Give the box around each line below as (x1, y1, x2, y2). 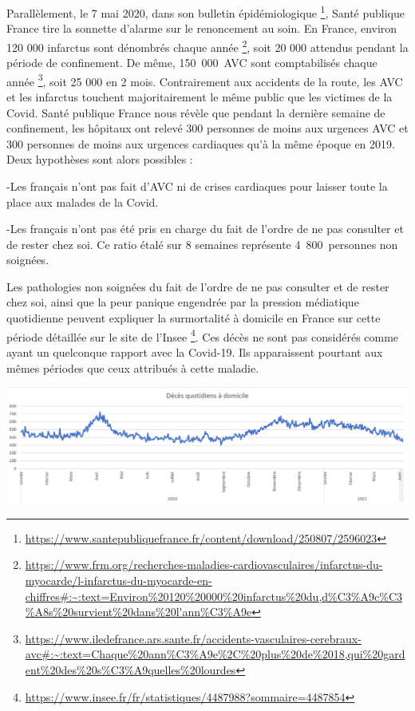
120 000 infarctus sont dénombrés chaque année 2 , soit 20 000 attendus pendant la (6, 36, 409, 55)
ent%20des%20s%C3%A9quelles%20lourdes (25, 662, 236, 678)
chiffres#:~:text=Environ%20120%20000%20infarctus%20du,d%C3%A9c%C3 (25, 587, 403, 604)
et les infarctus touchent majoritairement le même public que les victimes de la (6, 88, 393, 105)
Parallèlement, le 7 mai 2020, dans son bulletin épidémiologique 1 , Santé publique (6, 2, 405, 21)
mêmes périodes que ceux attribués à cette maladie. (6, 359, 259, 376)
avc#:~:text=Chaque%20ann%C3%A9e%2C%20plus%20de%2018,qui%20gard (25, 646, 405, 662)
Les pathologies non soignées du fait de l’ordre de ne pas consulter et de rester (6, 278, 389, 294)
